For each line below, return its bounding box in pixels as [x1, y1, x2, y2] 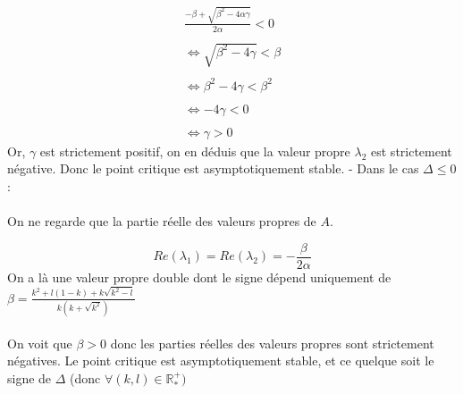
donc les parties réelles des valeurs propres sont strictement [110, 333, 434, 352]
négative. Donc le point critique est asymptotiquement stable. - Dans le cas [7, 159, 419, 178]
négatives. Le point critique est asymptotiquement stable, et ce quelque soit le [7, 351, 434, 370]
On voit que [7, 333, 72, 352]
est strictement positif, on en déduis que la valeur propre [39, 141, 350, 160]
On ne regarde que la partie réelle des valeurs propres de [7, 212, 316, 231]
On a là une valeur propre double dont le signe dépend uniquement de [7, 267, 391, 286]
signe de [7, 368, 52, 387]
